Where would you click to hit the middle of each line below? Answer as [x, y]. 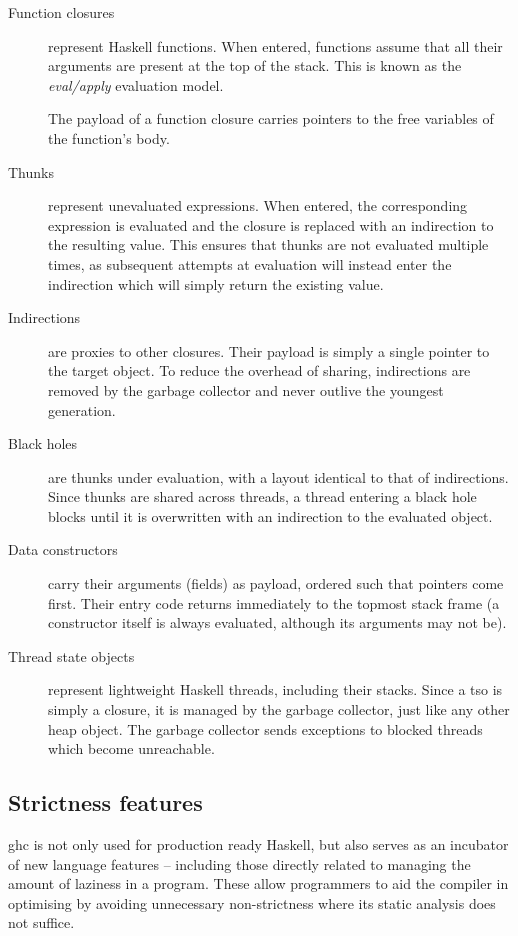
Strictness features [105, 802]
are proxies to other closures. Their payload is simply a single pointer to [269, 350]
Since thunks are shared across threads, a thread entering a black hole [262, 496]
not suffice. [41, 922]
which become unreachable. [131, 748]
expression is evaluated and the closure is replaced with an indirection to [271, 224]
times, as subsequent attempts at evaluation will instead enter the [250, 263]
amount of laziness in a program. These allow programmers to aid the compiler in [258, 883]
